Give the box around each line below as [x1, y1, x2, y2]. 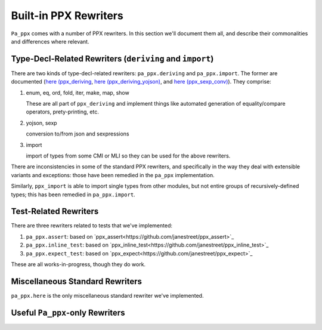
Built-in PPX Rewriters [11, 9, 123, 22]
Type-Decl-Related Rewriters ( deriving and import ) [11, 54, 214, 64]
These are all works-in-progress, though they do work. [11, 261, 146, 268]
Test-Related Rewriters [11, 206, 99, 217]
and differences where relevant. [11, 38, 89, 45]
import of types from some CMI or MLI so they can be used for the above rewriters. [26, 152, 231, 159]
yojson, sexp [26, 119, 57, 127]
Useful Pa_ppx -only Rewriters [11, 307, 125, 317]
